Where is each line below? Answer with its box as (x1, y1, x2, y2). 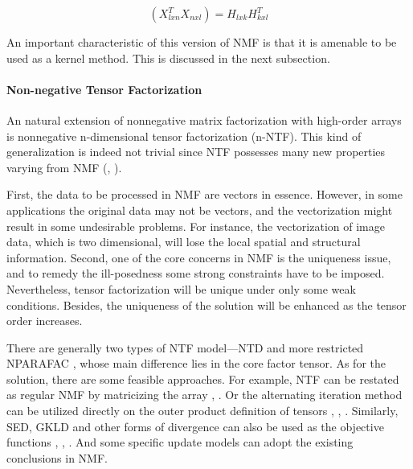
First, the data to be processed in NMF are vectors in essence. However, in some (6, 186, 403, 203)
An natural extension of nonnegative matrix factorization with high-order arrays (6, 111, 402, 128)
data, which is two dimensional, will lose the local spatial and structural (6, 233, 361, 250)
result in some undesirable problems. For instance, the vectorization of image (6, 217, 385, 234)
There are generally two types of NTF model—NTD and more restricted (6, 339, 364, 356)
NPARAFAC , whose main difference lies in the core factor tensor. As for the (6, 355, 386, 372)
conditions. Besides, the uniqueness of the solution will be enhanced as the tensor (6, 296, 407, 313)
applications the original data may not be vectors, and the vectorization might (6, 201, 393, 218)
